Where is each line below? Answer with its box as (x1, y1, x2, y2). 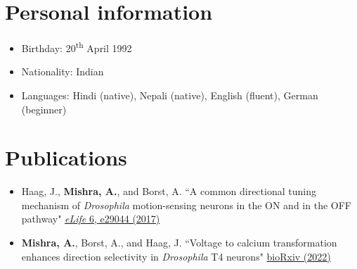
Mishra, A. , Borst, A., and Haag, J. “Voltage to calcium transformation (21, 235, 337, 250)
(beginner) (21, 101, 67, 116)
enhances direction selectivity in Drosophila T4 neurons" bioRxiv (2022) (21, 249, 331, 263)
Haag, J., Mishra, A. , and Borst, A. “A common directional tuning (21, 184, 316, 199)
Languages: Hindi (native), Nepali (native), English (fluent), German (21, 87, 318, 102)
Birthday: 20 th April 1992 (21, 39, 132, 55)
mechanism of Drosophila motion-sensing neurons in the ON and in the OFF (21, 197, 351, 212)
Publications (5, 143, 127, 172)
